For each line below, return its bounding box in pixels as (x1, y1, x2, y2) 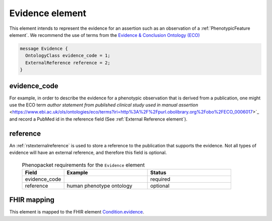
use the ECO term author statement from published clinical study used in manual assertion (9, 101, 198, 108)
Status (150, 169, 166, 176)
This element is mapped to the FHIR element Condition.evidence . (9, 209, 145, 215)
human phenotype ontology (66, 182, 132, 189)
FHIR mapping (9, 196, 55, 204)
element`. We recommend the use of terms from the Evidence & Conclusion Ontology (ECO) (9, 32, 200, 38)
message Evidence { (20, 45, 68, 51)
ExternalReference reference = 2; (25, 60, 111, 66)
